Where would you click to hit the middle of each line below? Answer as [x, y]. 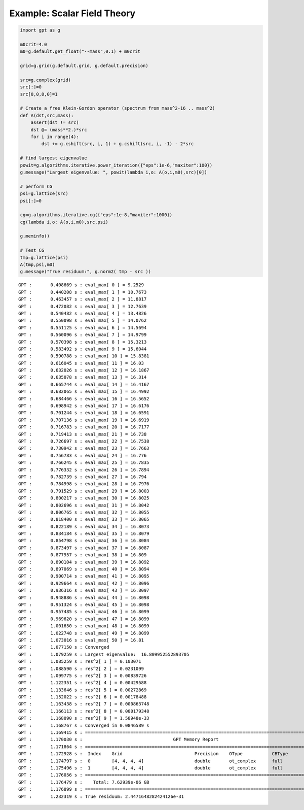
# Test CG [32, 250]
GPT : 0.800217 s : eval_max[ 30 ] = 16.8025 [84, 498]
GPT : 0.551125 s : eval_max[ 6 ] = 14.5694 [83, 328]
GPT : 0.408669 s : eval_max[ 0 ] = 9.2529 [81, 285]
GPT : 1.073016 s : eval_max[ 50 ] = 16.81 [81, 640]
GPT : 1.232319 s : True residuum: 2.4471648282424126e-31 [101, 796]
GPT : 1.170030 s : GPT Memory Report [119, 739]
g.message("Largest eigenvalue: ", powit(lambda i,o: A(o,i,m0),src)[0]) [113, 172]
